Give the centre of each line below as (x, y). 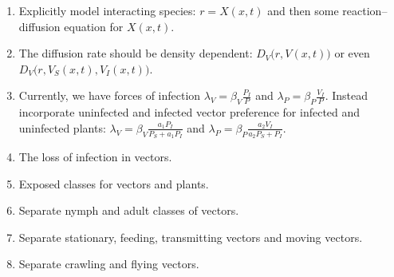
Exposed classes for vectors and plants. (114, 183)
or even (352, 53)
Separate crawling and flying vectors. (109, 264)
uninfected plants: (62, 127)
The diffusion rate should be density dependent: (136, 53)
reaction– (365, 10)
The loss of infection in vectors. (95, 156)
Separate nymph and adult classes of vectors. (129, 210)
